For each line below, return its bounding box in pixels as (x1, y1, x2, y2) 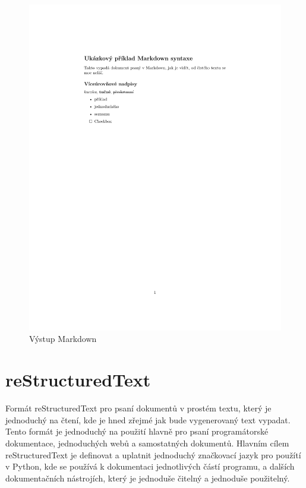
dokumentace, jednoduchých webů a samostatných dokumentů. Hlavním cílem (5, 436, 289, 449)
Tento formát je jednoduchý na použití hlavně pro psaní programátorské (5, 425, 269, 438)
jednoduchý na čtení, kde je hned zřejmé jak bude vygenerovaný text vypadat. (5, 413, 291, 426)
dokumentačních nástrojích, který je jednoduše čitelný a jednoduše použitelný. (5, 471, 290, 484)
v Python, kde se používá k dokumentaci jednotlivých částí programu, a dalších (5, 460, 295, 473)
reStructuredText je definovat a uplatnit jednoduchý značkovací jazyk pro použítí (5, 448, 301, 461)
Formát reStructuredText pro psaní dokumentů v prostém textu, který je (5, 402, 272, 414)
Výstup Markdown (29, 332, 97, 345)
